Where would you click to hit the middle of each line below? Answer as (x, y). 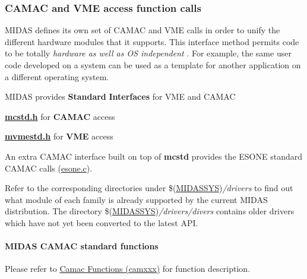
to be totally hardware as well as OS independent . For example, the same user (148, 53)
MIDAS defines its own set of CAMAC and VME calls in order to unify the (143, 30)
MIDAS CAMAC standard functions (82, 246)
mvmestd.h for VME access (59, 136)
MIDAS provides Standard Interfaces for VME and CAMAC (120, 96)
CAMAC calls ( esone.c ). (49, 168)
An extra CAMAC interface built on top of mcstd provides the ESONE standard (153, 156)
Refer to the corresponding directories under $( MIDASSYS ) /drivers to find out (149, 188)
